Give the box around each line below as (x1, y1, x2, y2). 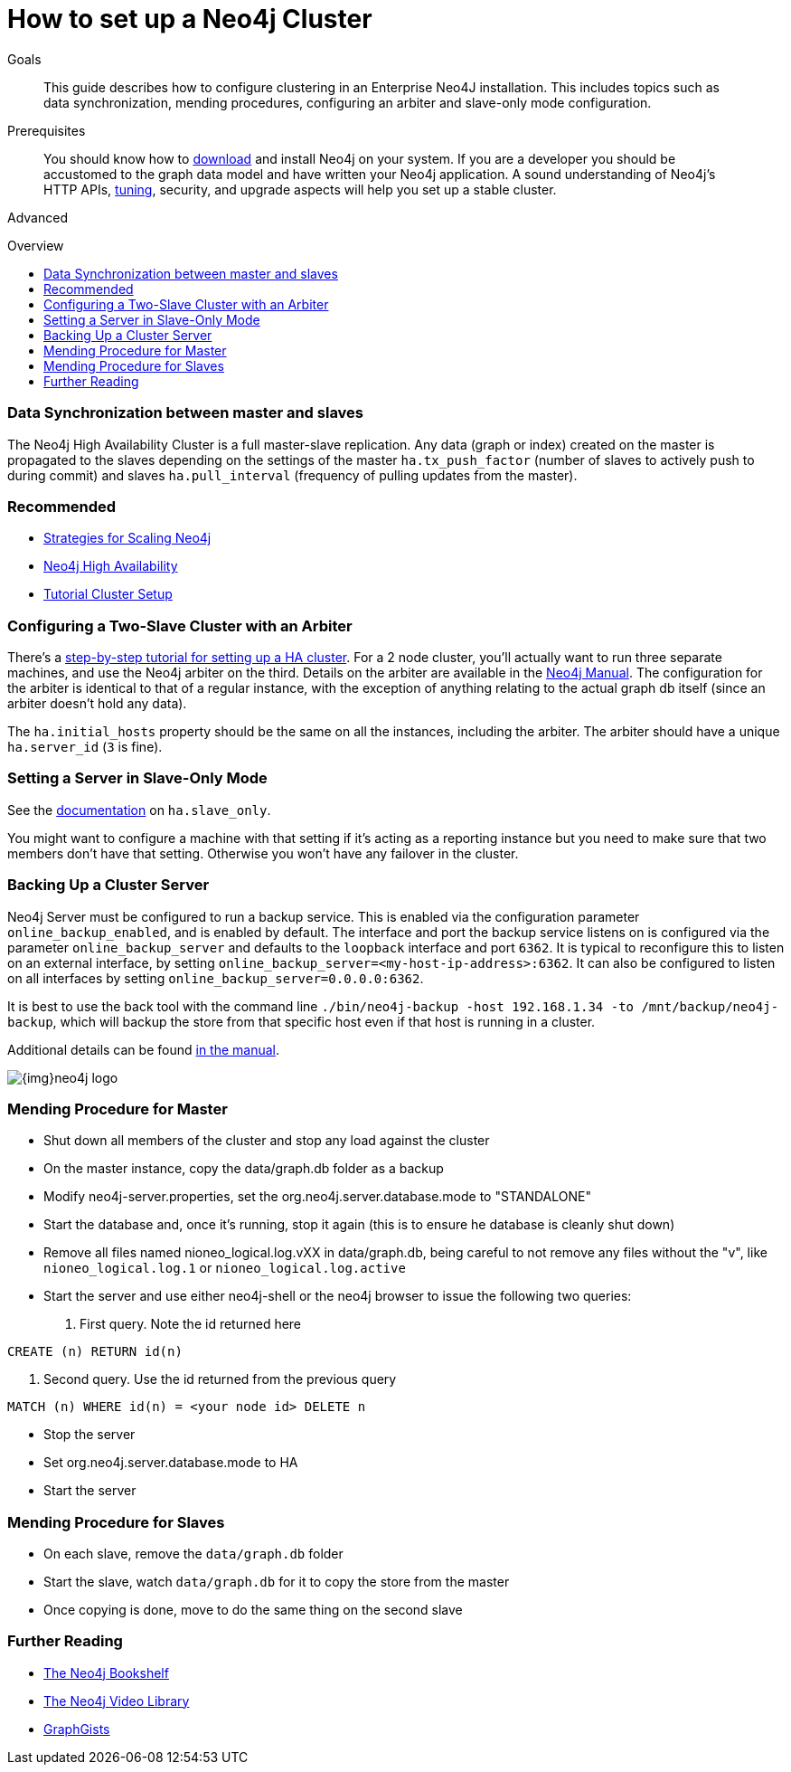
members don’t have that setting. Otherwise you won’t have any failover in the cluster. (7, 845, 519, 861)
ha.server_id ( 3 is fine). (7, 739, 163, 754)
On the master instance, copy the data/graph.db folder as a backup (43, 1161, 444, 1177)
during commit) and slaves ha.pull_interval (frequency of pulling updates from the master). (7, 467, 578, 483)
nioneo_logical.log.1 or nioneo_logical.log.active (43, 1260, 406, 1276)
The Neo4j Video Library (43, 1692, 190, 1709)
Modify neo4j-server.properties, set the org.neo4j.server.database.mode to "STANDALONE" (43, 1189, 591, 1205)
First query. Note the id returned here (80, 1316, 302, 1332)
